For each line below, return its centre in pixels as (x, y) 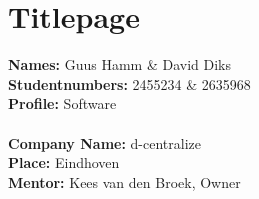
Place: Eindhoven (64, 162)
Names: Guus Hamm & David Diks (120, 64)
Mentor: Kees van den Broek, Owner (124, 181)
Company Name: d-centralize (105, 142)
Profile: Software (62, 103)
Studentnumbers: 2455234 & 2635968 (129, 83)
